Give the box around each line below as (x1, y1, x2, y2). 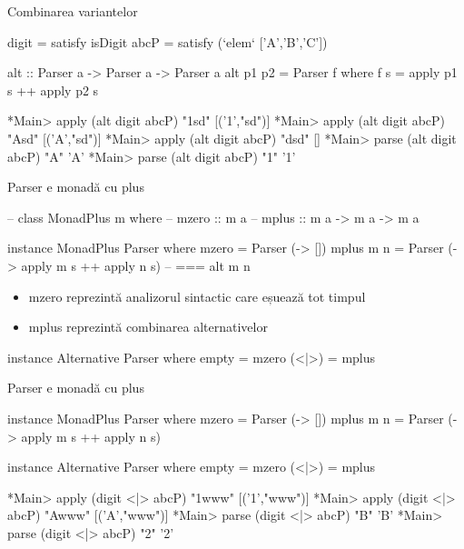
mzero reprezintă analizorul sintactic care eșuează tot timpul (28, 286, 366, 305)
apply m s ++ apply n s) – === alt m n (21, 255, 251, 274)
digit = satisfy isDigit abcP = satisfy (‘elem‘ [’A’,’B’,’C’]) (7, 32, 328, 51)
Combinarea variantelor (7, 2, 138, 20)
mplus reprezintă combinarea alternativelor (28, 317, 268, 336)
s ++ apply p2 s (7, 80, 99, 99)
